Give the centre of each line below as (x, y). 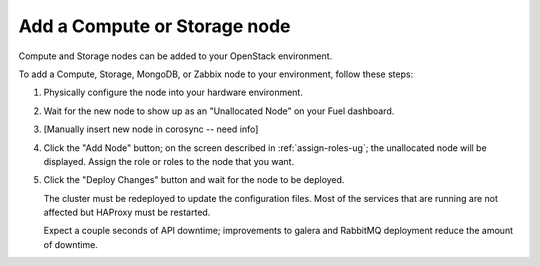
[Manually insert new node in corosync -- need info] (151, 129)
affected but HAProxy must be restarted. (127, 212)
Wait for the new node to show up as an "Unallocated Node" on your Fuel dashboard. (219, 111)
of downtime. (71, 244)
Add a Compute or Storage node (154, 26)
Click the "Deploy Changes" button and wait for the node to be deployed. (194, 180)
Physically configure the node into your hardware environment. (173, 92)
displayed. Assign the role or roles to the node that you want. (169, 161)
